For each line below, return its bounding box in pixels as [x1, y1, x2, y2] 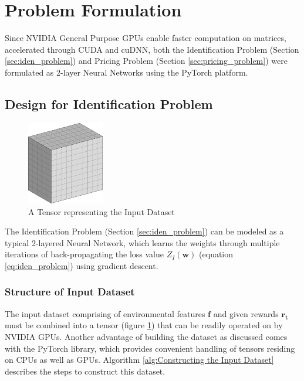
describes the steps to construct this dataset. [5, 365, 165, 377]
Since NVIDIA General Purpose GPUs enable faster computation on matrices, [5, 32, 286, 44]
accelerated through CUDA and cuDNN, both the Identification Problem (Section [5, 43, 299, 55]
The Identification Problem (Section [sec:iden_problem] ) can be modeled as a [5, 225, 284, 237]
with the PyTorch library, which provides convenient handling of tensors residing [5, 342, 295, 354]
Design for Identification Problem [5, 94, 213, 113]
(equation [199, 248, 234, 260]
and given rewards [213, 307, 279, 319]
